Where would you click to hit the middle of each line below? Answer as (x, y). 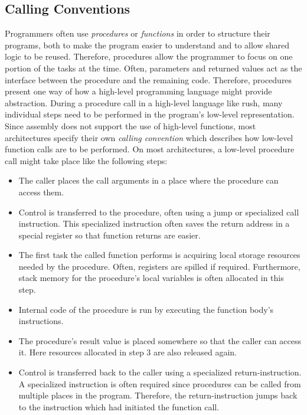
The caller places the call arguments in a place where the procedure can (148, 180)
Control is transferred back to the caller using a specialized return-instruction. (160, 372)
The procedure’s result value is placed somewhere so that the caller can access (160, 340)
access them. (41, 192)
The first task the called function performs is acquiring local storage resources (159, 255)
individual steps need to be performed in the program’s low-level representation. (150, 114)
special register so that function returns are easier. (110, 235)
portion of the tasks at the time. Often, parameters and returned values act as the (153, 68)
